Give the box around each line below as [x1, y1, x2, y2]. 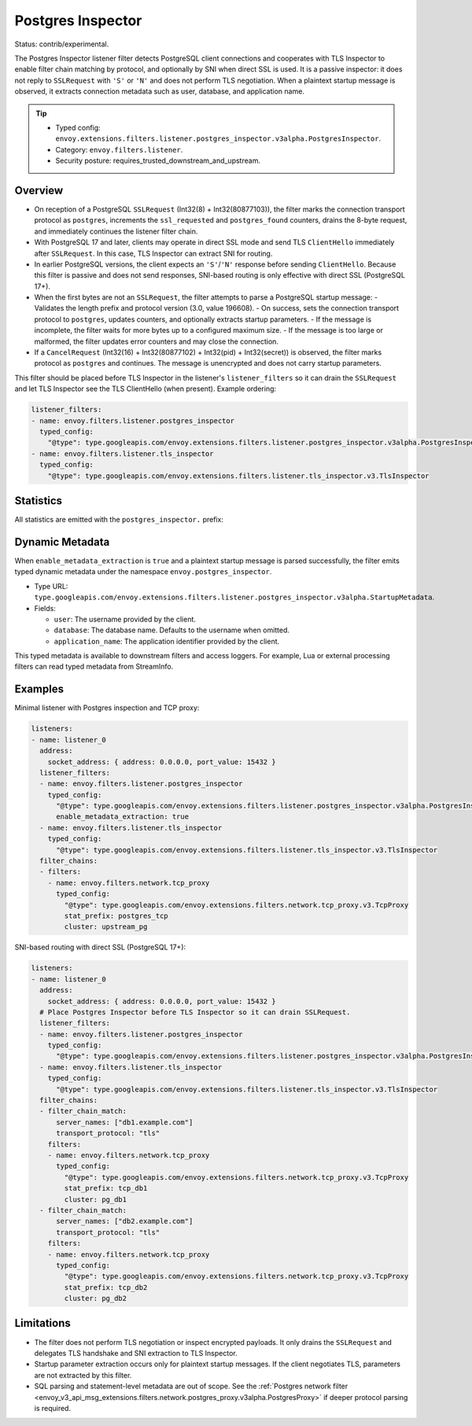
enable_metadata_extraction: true [56, 812, 189, 821]
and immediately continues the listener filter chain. [34, 227, 198, 236]
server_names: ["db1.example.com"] [56, 1118, 194, 1126]
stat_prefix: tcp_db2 [64, 1283, 148, 1292]
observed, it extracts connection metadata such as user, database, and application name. [14, 87, 304, 96]
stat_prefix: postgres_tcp [64, 912, 168, 920]
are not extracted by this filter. [34, 1370, 132, 1380]
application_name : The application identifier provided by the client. [53, 636, 280, 646]
